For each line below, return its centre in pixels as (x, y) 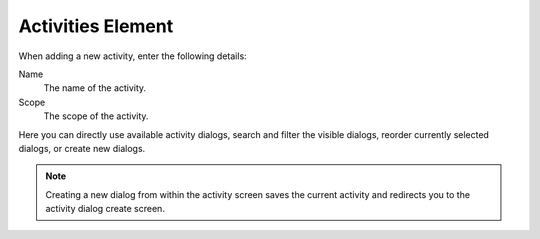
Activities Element (96, 26)
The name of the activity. (95, 88)
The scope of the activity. (96, 116)
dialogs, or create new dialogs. (82, 148)
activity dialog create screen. (105, 209)
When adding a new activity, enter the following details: (132, 56)
